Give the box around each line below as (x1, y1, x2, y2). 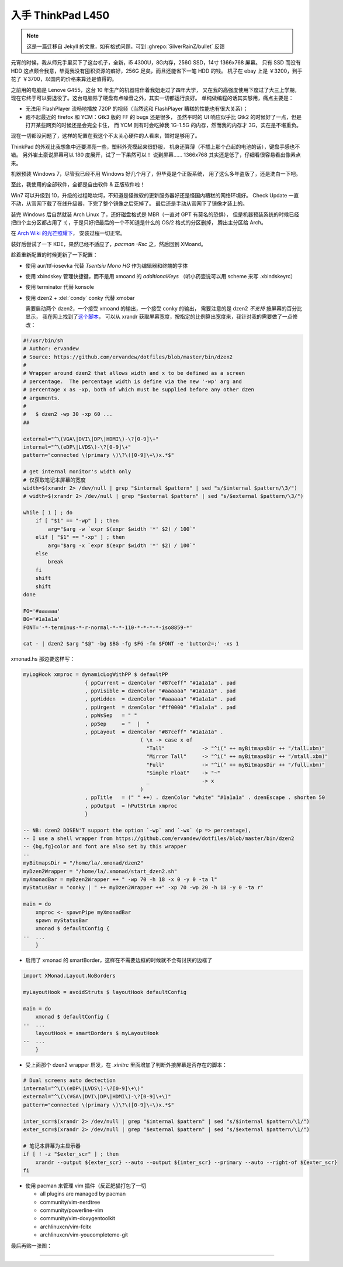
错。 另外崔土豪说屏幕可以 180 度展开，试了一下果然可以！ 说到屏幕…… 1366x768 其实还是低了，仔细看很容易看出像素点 (11, 151, 301, 158)
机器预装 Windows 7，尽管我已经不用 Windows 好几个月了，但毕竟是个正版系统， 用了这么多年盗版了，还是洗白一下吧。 (11, 170, 301, 177)
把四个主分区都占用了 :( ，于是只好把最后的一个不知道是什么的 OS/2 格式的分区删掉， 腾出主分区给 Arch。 (11, 218, 267, 226)
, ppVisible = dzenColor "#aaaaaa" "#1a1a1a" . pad (85, 688, 236, 694)
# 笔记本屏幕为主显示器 (23, 1142, 81, 1149)
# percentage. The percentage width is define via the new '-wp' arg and (23, 378, 242, 385)
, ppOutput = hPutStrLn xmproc (85, 802, 178, 809)
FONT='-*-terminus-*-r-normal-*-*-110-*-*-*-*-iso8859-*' (23, 624, 193, 631)
